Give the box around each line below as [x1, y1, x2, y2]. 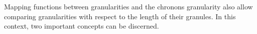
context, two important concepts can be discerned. [4, 21, 159, 31]
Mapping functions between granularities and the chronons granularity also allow [4, 1, 253, 11]
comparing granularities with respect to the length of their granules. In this [4, 11, 236, 21]
